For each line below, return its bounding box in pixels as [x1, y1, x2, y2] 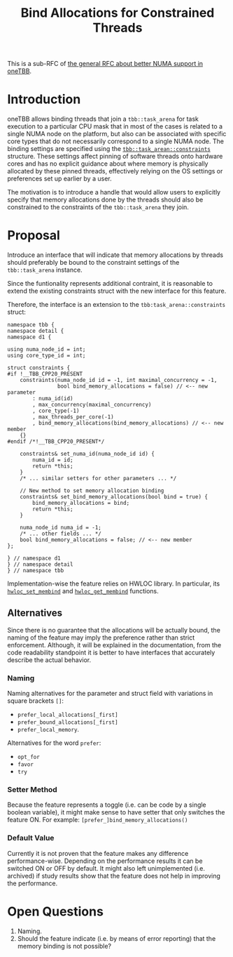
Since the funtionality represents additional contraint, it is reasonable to [7, 279, 213, 288]
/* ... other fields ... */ [20, 530, 101, 538]
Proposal [7, 227, 61, 244]
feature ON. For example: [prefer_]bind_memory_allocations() [7, 816, 188, 824]
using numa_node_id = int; [7, 346, 86, 353]
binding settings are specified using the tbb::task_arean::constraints [7, 145, 211, 153]
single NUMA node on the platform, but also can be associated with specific [7, 130, 227, 138]
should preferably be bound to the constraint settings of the [7, 258, 180, 267]
